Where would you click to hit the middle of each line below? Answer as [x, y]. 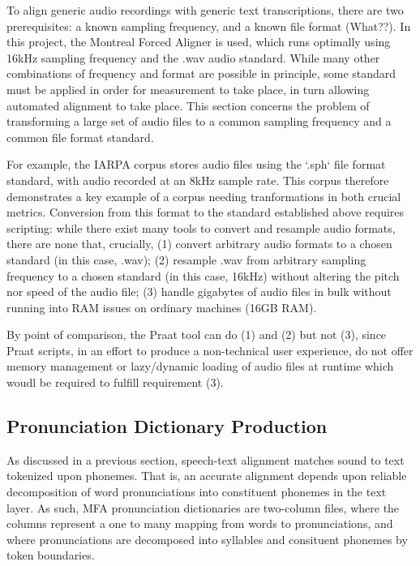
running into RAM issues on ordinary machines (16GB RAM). [162, 307]
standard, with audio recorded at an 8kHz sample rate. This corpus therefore [198, 180]
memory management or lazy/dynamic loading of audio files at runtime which [200, 366]
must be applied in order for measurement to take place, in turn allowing [188, 89]
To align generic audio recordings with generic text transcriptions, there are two [205, 10]
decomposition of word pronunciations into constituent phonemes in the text [197, 492]
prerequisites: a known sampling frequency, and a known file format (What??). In [209, 26]
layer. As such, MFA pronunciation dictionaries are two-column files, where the [203, 507]
